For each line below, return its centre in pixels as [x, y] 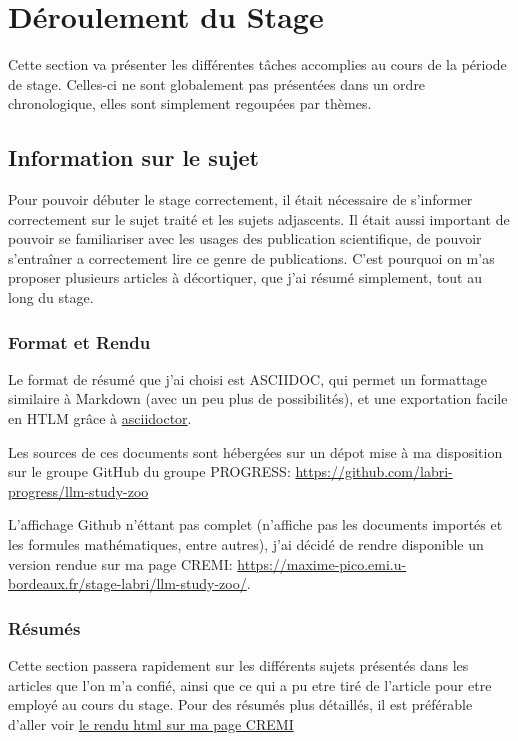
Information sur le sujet [133, 157]
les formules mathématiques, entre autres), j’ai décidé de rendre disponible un [246, 544]
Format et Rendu [79, 341]
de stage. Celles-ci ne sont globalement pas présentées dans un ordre [217, 83]
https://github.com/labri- [374, 471]
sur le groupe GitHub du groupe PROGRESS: [149, 471]
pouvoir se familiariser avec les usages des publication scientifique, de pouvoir [245, 238]
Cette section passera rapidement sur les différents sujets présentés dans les [238, 665]
